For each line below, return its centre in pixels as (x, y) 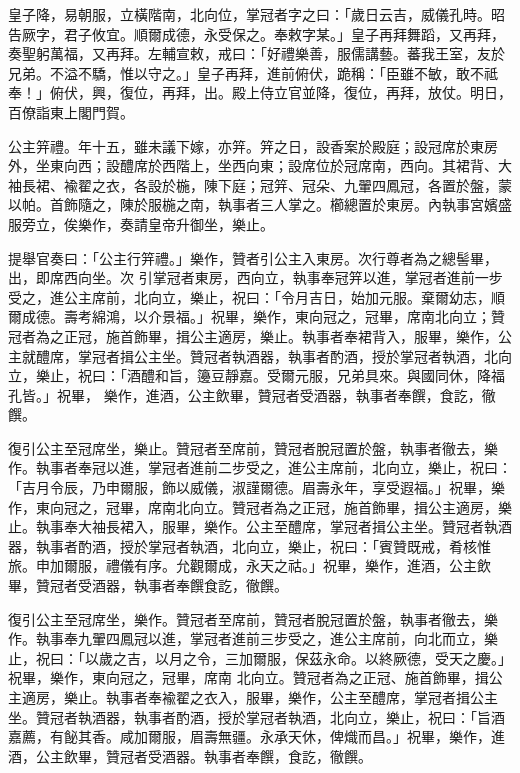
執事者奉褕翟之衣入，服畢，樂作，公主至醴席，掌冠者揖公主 (301, 697)
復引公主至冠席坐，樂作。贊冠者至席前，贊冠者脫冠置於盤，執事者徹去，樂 (253, 618)
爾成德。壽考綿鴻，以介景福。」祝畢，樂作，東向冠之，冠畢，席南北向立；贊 (256, 316)
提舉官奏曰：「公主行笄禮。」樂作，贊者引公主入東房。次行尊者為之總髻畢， (253, 257)
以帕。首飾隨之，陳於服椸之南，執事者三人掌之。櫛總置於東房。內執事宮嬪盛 (260, 204)
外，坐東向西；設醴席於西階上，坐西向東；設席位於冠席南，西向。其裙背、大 (260, 165)
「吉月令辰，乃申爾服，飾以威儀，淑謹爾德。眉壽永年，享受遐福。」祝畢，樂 (256, 487)
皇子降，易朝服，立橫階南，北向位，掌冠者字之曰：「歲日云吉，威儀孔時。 (249, 14)
